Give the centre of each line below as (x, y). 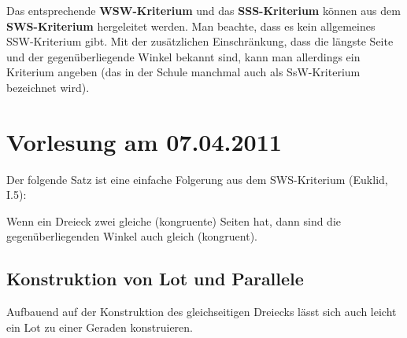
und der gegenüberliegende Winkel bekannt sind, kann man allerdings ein (183, 56)
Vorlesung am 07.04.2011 (144, 141)
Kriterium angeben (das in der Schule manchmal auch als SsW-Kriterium (183, 72)
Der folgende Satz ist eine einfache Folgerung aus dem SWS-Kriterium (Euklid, (197, 179)
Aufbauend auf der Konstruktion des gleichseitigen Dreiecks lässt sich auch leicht (202, 312)
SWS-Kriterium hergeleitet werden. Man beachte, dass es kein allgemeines (191, 26)
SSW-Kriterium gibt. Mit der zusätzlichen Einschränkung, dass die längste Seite (200, 41)
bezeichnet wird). (48, 87)
